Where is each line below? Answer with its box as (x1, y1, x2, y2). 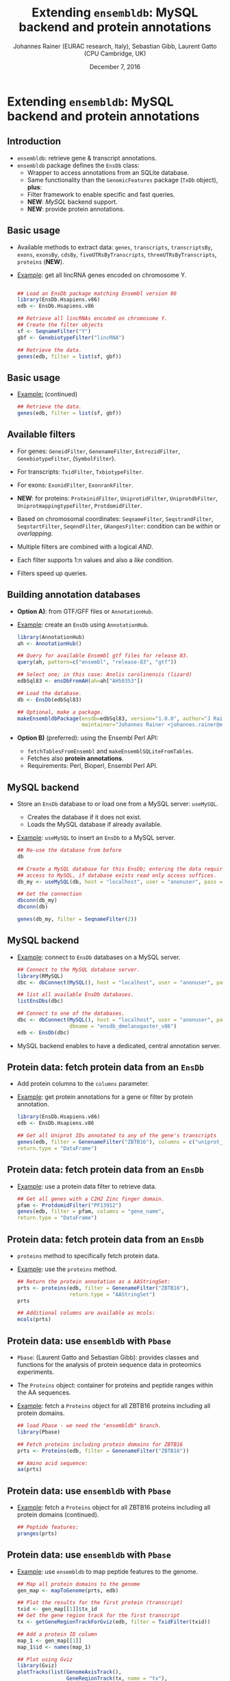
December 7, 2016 (89, 62, 141, 71)
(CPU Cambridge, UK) (84, 49, 146, 58)
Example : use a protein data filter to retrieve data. (16, 1182, 157, 1190)
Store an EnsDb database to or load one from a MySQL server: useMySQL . (16, 800, 219, 808)
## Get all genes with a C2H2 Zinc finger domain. (16, 1195, 165, 1202)
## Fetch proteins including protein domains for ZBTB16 (16, 1441, 183, 1448)
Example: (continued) (16, 390, 78, 398)
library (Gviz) (16, 1662, 57, 1669)
